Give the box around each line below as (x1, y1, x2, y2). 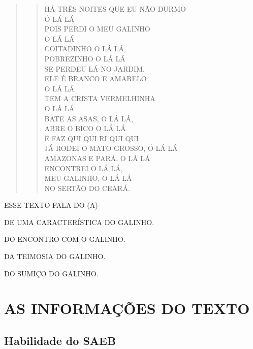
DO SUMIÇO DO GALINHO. (4, 268, 99, 278)
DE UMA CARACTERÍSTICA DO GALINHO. (4, 216, 154, 227)
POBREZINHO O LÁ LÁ (44, 53, 125, 64)
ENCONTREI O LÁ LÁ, (44, 163, 123, 173)
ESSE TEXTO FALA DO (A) (4, 200, 98, 210)
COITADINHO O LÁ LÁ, (44, 43, 126, 54)
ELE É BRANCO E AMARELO (44, 73, 147, 84)
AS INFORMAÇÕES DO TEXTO (4, 298, 250, 319)
